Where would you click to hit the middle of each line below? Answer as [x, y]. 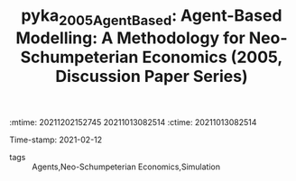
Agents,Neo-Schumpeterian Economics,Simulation [126, 167]
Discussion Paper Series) [152, 76]
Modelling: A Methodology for [130, 38]
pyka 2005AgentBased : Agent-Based [152, 17]
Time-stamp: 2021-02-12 [56, 140]
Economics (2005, [213, 57]
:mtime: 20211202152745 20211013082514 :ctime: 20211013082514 [133, 122]
